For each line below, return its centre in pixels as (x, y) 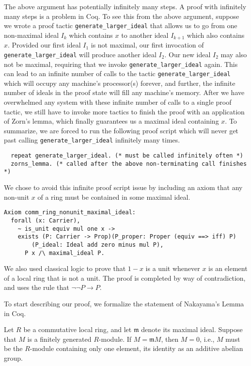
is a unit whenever (173, 268)
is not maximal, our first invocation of (147, 45)
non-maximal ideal (31, 35)
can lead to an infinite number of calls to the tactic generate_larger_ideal (117, 73)
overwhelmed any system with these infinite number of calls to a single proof (118, 102)
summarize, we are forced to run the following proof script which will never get (121, 130)
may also (234, 54)
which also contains (216, 35)
